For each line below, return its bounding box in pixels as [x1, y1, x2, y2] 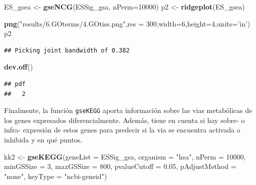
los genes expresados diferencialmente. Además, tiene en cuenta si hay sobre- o [4, 114, 245, 125]
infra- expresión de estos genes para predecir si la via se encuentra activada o [4, 124, 240, 135]
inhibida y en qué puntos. [4, 134, 83, 144]
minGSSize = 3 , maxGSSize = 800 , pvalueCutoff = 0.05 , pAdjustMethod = [4, 161, 236, 171]
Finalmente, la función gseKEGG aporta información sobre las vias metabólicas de [4, 105, 252, 115]
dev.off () [4, 61, 33, 72]
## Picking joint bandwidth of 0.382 [4, 46, 130, 54]
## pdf [4, 80, 26, 87]
